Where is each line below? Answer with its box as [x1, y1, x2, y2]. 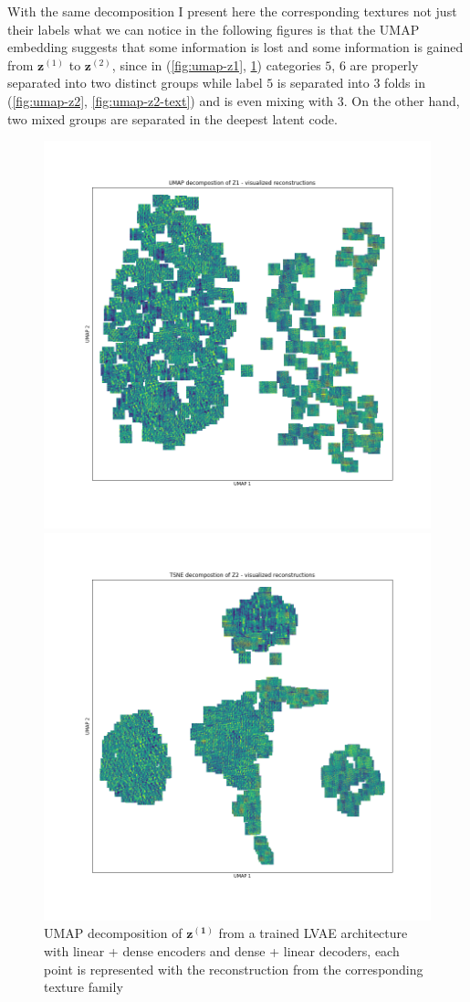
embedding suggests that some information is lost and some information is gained [7, 37, 464, 57]
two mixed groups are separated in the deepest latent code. [7, 109, 338, 128]
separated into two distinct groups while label [7, 73, 263, 92]
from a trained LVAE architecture [218, 923, 408, 943]
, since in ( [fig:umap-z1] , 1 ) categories [111, 55, 321, 74]
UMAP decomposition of [44, 923, 183, 943]
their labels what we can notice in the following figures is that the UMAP [7, 19, 420, 38]
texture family [44, 977, 123, 997]
